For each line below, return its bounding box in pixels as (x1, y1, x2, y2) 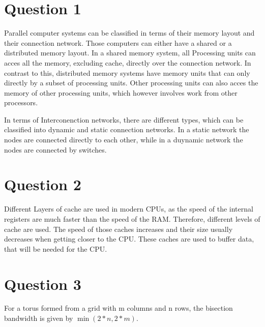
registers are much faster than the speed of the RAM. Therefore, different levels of (4, 213, 260, 224)
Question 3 (4, 273, 81, 294)
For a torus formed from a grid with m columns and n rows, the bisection (4, 303, 233, 313)
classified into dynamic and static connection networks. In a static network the (4, 124, 249, 135)
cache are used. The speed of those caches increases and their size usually (4, 223, 233, 234)
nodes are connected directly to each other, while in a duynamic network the (4, 134, 243, 145)
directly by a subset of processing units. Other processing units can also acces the (4, 77, 258, 88)
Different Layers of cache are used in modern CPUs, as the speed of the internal (4, 203, 253, 214)
